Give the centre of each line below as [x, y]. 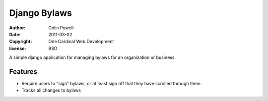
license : [18, 48]
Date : [15, 34]
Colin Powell [61, 28]
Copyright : [21, 42]
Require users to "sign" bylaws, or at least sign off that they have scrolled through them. [112, 84]
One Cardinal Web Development [81, 42]
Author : [17, 28]
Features [23, 72]
